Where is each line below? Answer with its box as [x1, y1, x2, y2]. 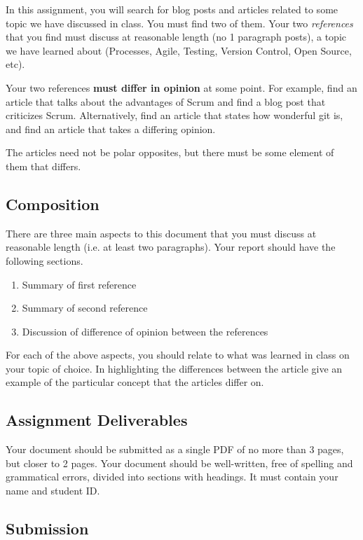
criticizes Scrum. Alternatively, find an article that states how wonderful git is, [6, 108, 343, 123]
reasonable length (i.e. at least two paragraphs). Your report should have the [6, 240, 336, 254]
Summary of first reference [22, 277, 137, 291]
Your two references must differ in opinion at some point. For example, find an [6, 80, 357, 95]
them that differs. [6, 158, 81, 173]
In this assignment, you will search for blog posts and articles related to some [6, 2, 338, 16]
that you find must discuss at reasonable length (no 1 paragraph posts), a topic [6, 29, 347, 44]
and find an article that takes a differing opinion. [6, 121, 216, 136]
